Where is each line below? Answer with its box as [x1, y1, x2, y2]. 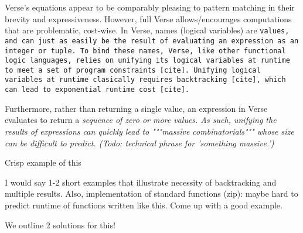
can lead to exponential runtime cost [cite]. [5, 85, 189, 94]
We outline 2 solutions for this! [5, 218, 115, 231]
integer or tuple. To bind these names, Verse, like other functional [5, 46, 286, 55]
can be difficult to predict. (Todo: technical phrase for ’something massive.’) [5, 136, 274, 149]
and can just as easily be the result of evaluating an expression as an [5, 36, 299, 45]
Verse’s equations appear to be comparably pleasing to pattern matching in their [5, 1, 295, 13]
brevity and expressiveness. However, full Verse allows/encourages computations [5, 12, 292, 25]
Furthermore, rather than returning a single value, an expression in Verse [5, 102, 268, 114]
